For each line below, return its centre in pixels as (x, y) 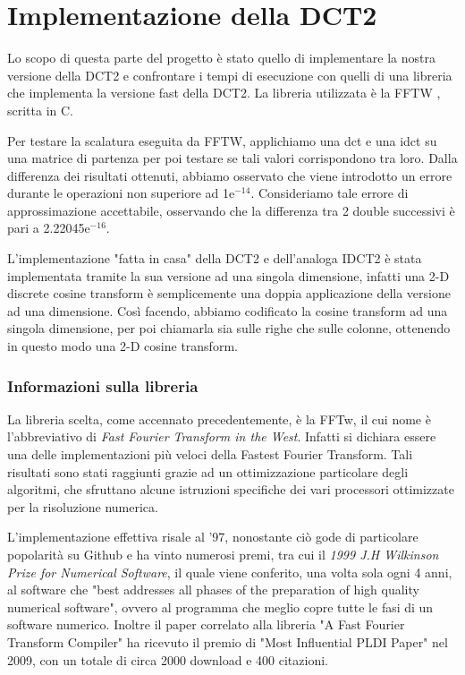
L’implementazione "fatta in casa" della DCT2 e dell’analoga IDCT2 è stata (215, 258)
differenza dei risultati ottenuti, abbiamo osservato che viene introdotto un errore (230, 175)
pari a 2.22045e (49, 228)
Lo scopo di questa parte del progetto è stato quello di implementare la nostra (221, 58)
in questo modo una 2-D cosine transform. (123, 346)
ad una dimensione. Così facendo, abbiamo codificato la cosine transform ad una (228, 310)
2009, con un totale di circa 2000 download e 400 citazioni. (168, 659)
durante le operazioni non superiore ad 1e (121, 193)
